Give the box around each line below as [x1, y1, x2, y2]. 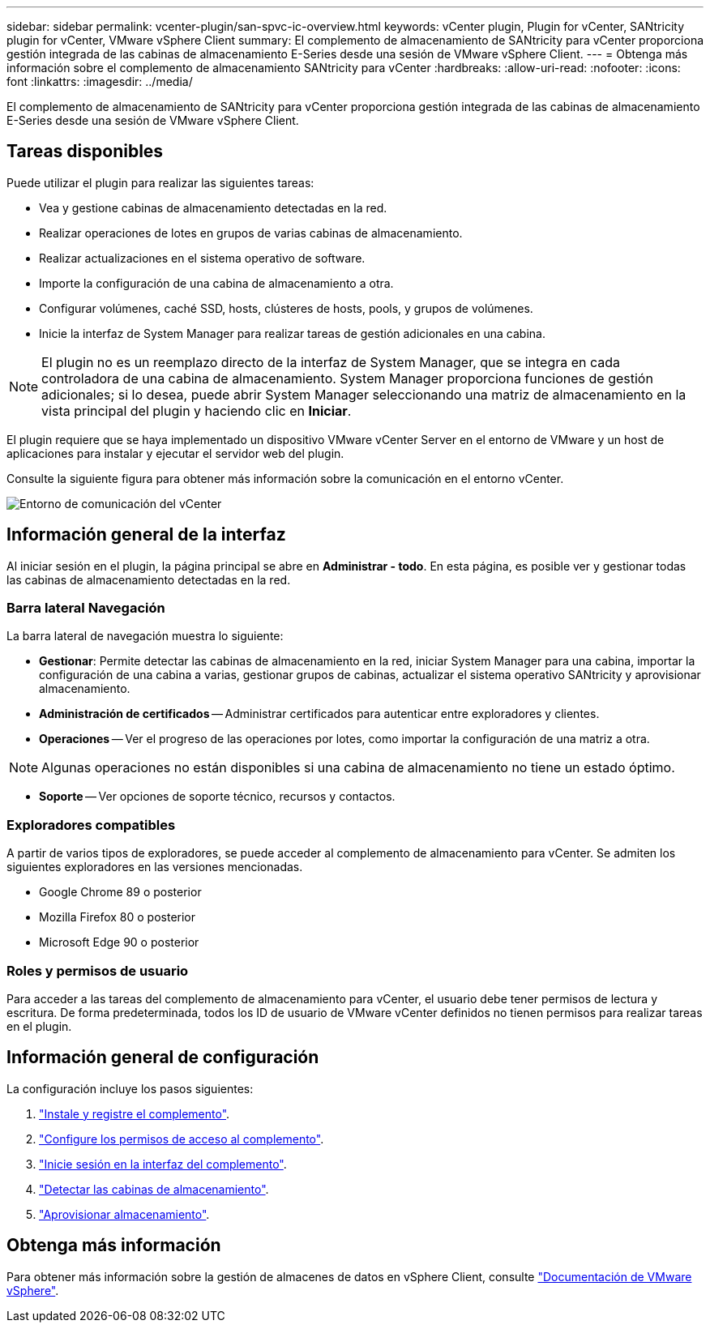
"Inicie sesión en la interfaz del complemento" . [39, 1156, 287, 1171]
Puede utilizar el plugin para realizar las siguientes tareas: [6, 175, 314, 190]
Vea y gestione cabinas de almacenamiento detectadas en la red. [39, 200, 387, 215]
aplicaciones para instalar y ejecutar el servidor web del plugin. [6, 446, 344, 460]
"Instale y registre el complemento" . [39, 1106, 230, 1121]
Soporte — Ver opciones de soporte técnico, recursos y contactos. [39, 789, 396, 804]
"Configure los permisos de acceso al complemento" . [39, 1131, 324, 1146]
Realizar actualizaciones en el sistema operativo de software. [39, 250, 366, 265]
